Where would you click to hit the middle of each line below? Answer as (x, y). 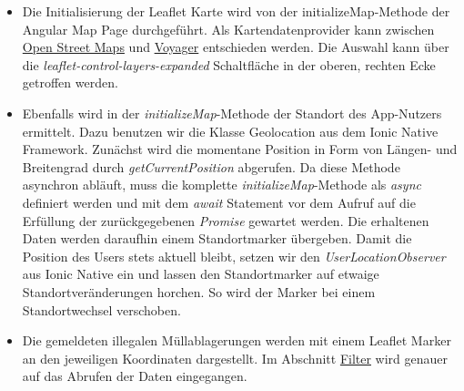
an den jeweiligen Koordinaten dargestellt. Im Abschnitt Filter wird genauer (235, 358)
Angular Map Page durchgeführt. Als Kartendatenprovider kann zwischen (228, 29)
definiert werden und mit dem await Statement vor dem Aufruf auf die (219, 202)
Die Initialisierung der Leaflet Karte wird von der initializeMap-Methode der (236, 11)
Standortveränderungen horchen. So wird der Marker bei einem (199, 291)
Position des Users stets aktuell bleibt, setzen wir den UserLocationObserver (234, 256)
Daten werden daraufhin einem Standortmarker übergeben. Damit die (217, 238)
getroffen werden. (70, 82)
